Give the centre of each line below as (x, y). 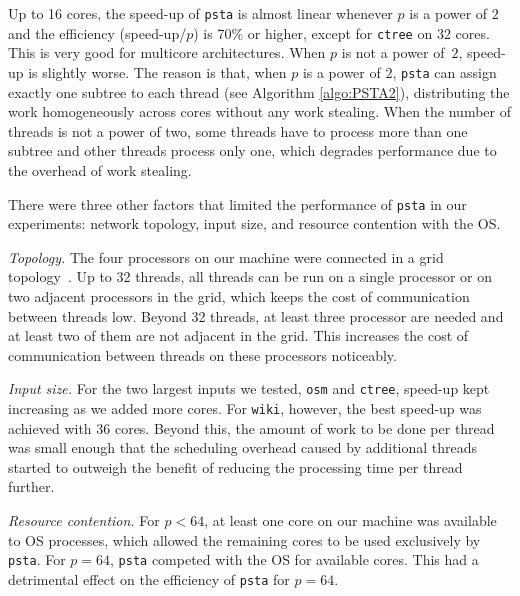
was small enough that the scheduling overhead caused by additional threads (243, 447)
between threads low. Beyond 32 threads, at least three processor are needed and (256, 315)
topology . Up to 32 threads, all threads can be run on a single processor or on (250, 276)
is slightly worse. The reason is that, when (157, 71)
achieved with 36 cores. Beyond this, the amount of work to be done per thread (251, 427)
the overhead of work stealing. (100, 169)
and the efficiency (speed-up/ (97, 32)
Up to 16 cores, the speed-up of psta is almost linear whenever (200, 13)
